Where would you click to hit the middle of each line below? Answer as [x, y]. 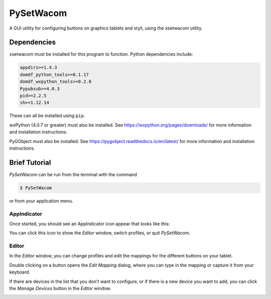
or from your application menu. [41, 201]
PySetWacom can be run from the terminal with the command [73, 174]
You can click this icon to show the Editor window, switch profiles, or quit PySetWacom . [100, 233]
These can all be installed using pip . [47, 116]
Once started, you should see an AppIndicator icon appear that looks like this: [90, 224]
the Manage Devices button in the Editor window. [60, 288]
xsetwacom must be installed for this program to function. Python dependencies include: [101, 54]
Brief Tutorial [30, 162]
